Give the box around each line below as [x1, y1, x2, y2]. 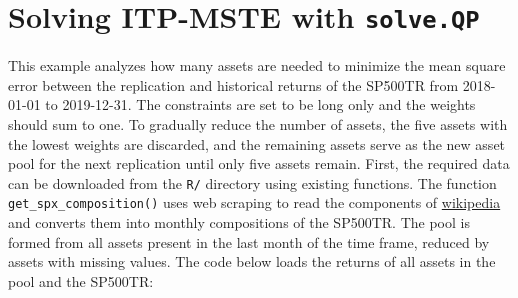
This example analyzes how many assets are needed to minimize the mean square [8, 55, 506, 76]
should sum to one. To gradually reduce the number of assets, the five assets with [8, 114, 508, 135]
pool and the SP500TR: [8, 270, 154, 291]
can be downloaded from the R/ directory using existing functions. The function [8, 172, 497, 193]
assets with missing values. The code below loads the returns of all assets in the [8, 251, 496, 272]
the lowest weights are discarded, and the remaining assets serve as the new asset [8, 133, 506, 154]
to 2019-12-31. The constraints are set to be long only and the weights [45, 94, 476, 115]
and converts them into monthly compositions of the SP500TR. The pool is [8, 212, 470, 233]
